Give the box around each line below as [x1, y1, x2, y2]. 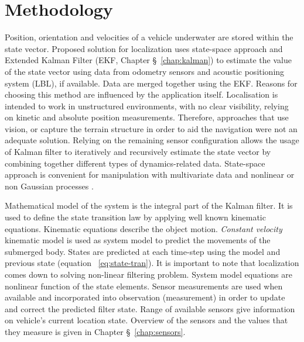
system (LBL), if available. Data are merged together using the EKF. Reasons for [5, 77, 298, 89]
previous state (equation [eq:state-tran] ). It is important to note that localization [5, 257, 299, 269]
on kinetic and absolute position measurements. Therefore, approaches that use [5, 111, 289, 123]
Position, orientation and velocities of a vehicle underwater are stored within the [5, 31, 293, 43]
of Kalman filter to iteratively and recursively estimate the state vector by [5, 146, 271, 158]
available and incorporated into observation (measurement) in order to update [5, 291, 285, 303]
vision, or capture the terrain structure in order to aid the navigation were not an [5, 122, 298, 134]
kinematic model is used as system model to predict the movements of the [5, 234, 271, 246]
